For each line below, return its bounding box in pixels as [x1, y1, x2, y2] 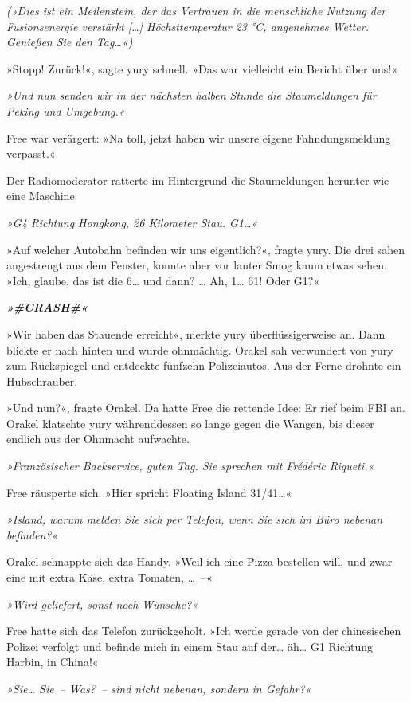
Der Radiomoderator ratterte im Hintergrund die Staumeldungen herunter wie [6, 171, 389, 188]
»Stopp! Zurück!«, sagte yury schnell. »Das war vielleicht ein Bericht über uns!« [6, 60, 397, 76]
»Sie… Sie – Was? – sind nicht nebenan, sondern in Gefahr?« [6, 680, 311, 696]
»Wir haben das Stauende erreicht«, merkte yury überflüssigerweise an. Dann [6, 325, 386, 342]
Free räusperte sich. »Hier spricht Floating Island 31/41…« [6, 484, 292, 500]
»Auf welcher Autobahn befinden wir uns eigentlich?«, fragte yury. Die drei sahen [6, 241, 405, 257]
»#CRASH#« [6, 299, 88, 316]
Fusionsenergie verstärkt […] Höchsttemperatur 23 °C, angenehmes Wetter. [6, 18, 369, 34]
